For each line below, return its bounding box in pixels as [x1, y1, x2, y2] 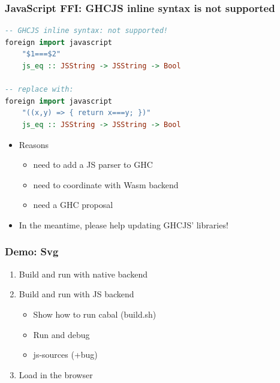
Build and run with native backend [19, 267, 147, 280]
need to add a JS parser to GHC [33, 158, 153, 171]
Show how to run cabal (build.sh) [33, 307, 156, 320]
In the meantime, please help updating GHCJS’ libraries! [19, 218, 228, 231]
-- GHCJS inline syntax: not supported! [5, 26, 168, 35]
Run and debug [33, 328, 90, 340]
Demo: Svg [5, 244, 59, 259]
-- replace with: [5, 85, 74, 94]
